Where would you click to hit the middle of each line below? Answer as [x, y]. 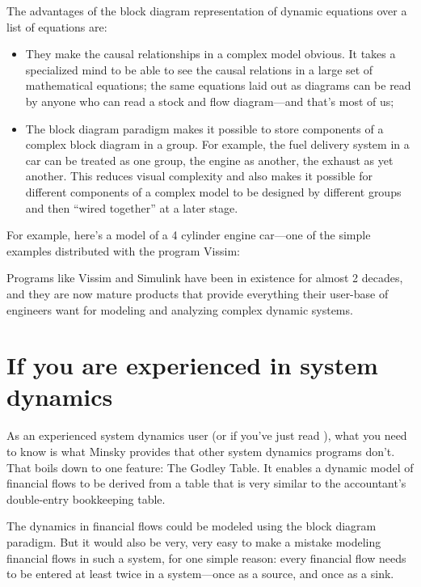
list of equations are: [57, 26]
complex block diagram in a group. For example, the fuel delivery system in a [217, 144]
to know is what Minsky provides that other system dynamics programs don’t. [201, 451]
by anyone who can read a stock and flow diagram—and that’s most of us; [210, 101]
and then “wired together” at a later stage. [132, 207]
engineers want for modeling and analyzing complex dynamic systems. [180, 309]
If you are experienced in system [192, 365]
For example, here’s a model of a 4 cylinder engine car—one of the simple [189, 235]
